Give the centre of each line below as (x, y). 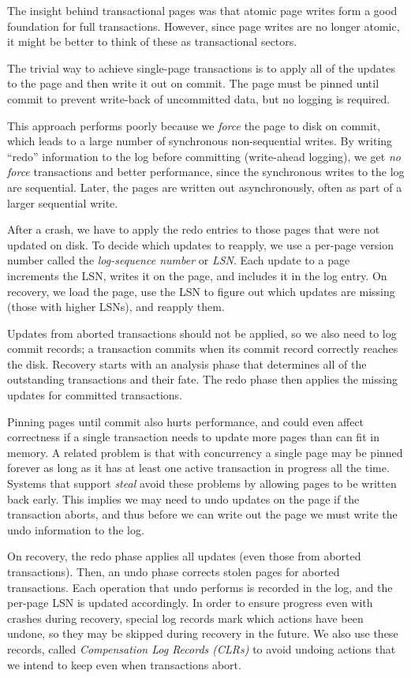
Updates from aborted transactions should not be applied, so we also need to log (202, 333)
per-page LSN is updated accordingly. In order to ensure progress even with (190, 603)
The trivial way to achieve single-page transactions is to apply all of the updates (201, 67)
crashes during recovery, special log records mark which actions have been (185, 618)
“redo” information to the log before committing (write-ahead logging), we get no (204, 156)
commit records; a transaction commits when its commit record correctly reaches (203, 348)
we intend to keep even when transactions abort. (124, 664)
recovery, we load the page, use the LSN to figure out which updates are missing (201, 291)
